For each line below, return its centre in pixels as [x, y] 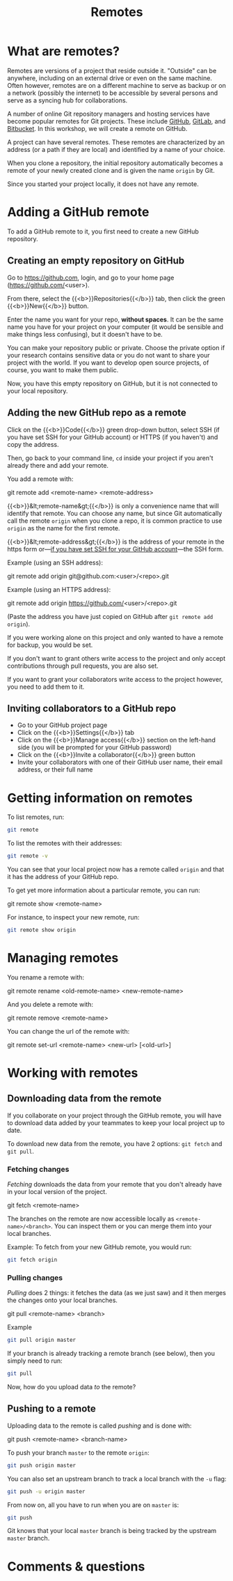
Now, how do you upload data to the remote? [72, 1387]
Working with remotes [73, 1073]
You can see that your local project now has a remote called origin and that [116, 869]
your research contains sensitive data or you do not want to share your [109, 355]
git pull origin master [42, 1340]
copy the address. [33, 444]
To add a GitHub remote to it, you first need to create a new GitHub [103, 231]
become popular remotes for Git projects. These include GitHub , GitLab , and [116, 121]
